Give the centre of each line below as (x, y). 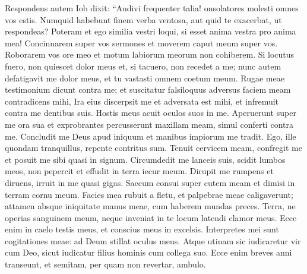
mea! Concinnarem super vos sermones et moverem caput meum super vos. (141, 42)
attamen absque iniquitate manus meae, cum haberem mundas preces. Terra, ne (150, 206)
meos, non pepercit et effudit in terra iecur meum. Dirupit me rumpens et (139, 171)
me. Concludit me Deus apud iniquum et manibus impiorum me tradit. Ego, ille (151, 136)
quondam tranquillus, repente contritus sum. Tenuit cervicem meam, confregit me (153, 148)
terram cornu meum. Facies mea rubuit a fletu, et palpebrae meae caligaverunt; (149, 194)
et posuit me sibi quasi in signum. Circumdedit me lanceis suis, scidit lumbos (145, 159)
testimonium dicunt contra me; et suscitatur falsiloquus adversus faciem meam (148, 89)
